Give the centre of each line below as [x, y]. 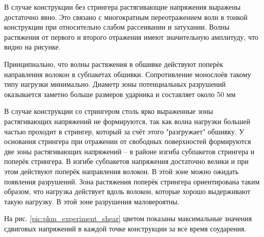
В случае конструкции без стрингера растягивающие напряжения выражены [123, 7]
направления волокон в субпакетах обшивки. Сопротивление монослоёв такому [128, 74]
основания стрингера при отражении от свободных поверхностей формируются [128, 141]
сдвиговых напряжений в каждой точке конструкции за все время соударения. [125, 228]
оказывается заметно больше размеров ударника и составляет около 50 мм [120, 94]
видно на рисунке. [32, 47]
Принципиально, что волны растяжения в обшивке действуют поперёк [114, 64]
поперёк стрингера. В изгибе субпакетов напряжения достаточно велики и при [126, 161]
